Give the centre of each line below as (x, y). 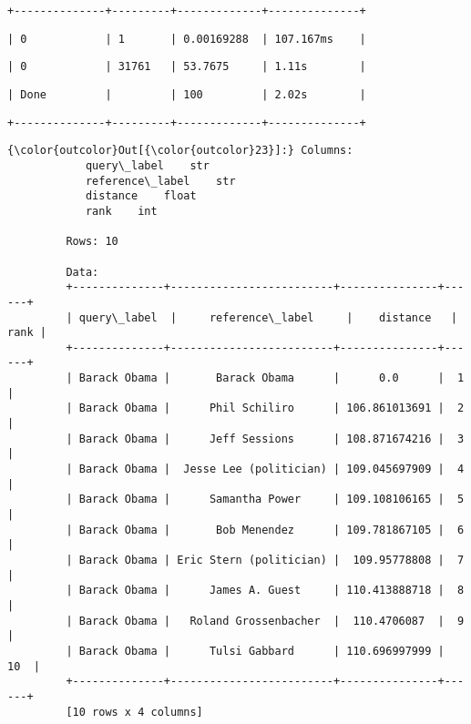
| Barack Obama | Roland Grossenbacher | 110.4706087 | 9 (265, 621)
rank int (121, 211)
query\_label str (147, 165)
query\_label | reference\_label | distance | (268, 317)
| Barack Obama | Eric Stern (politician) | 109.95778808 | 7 (265, 560)
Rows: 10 (92, 242)
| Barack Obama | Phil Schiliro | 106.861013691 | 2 (265, 408)
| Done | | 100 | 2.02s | (187, 94)
